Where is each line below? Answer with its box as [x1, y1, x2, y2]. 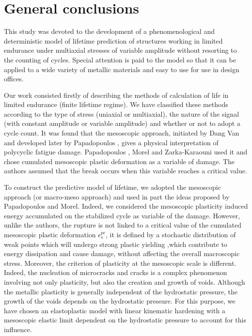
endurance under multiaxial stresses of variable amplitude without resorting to [4, 45, 237, 55]
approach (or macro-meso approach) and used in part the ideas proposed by [4, 191, 230, 201]
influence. [4, 324, 32, 334]
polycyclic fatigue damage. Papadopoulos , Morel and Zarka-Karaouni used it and [4, 147, 248, 157]
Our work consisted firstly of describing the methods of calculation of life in [4, 90, 229, 100]
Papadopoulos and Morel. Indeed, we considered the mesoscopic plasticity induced [4, 201, 248, 211]
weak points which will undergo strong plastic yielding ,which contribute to [4, 239, 227, 249]
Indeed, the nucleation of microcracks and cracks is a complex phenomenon [4, 267, 227, 277]
